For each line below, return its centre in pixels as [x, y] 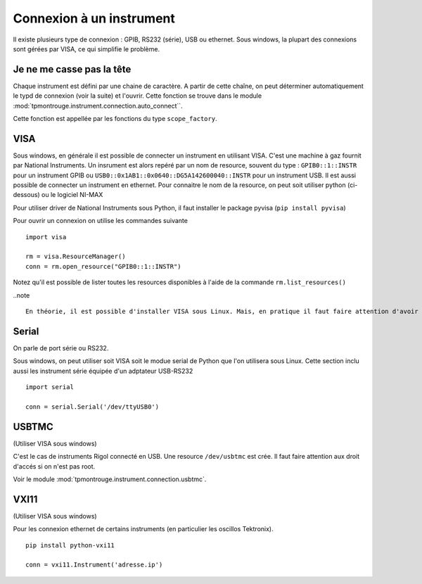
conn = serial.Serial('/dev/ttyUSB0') [92, 407]
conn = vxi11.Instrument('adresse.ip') [94, 565]
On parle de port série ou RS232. [61, 348]
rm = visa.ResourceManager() [76, 256]
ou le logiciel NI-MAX [72, 195]
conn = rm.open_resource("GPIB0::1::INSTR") [104, 266]
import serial [50, 387]
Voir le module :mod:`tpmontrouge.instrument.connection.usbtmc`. [110, 479]
